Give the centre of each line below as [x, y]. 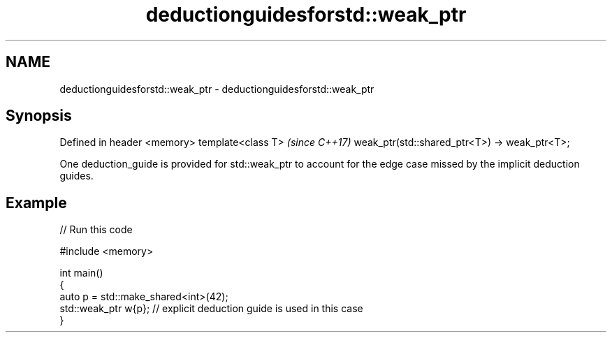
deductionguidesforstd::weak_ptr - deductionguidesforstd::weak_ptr [217, 89]
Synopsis [39, 116]
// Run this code [96, 230]
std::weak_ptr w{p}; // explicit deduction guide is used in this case [211, 309]
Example [36, 203]
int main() [81, 273]
